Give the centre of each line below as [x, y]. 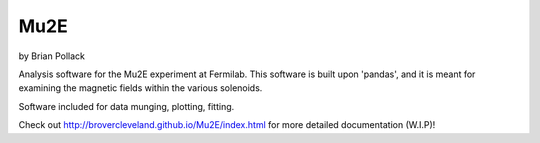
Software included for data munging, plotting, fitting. [126, 106]
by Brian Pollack [51, 56]
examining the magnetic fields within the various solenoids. [140, 88]
